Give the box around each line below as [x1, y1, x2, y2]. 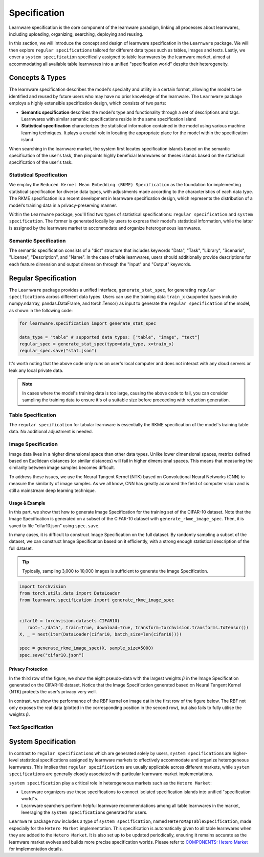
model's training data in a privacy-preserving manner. [9, 202, 117, 208]
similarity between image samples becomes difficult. [9, 465, 115, 470]
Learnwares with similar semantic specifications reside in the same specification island [21, 116, 197, 122]
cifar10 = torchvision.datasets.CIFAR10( [19, 618, 120, 623]
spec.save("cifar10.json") [19, 652, 84, 658]
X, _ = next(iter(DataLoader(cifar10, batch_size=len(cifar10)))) [19, 632, 182, 637]
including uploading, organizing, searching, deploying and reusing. [9, 31, 144, 37]
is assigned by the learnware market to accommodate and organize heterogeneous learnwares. [9, 225, 201, 231]
